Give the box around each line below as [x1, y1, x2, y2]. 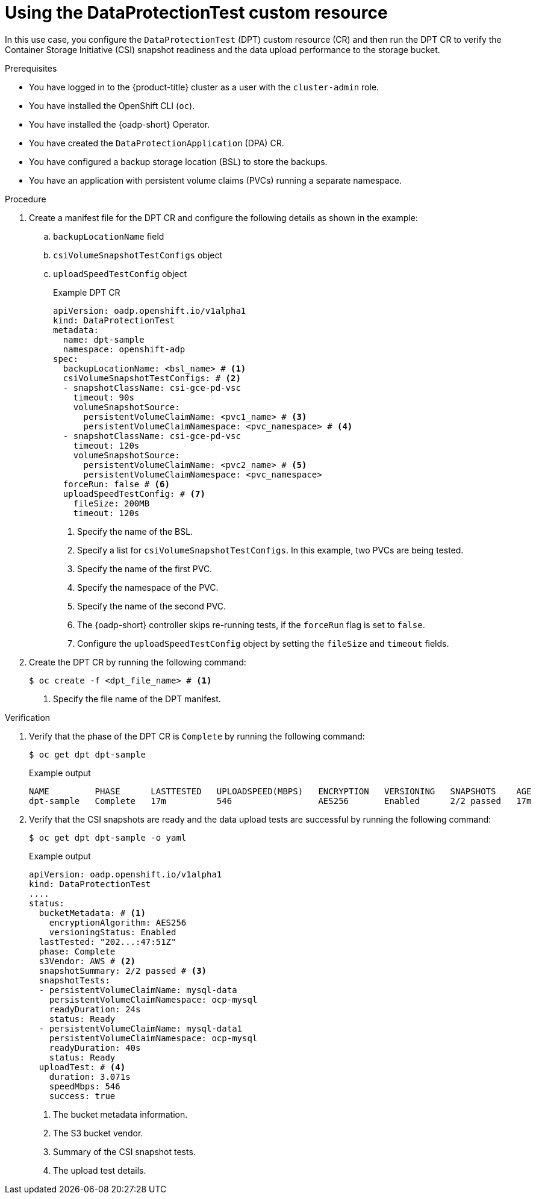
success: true [49, 1091, 116, 1101]
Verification [5, 712, 51, 723]
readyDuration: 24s [49, 1004, 141, 1014]
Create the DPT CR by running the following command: [29, 656, 246, 667]
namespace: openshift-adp [63, 344, 185, 354]
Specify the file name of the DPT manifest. [53, 693, 221, 704]
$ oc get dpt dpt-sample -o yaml [29, 832, 187, 842]
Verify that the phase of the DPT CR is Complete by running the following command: [29, 730, 365, 741]
